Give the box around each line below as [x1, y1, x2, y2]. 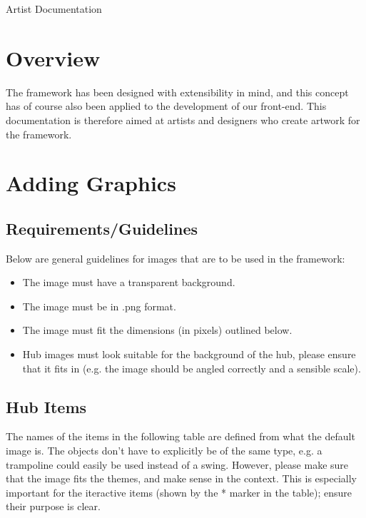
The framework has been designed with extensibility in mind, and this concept [6, 84, 349, 99]
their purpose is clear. [6, 499, 101, 514]
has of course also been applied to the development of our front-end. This [6, 98, 327, 113]
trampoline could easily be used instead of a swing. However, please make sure [6, 457, 349, 472]
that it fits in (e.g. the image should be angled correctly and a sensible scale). [22, 360, 361, 375]
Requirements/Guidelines [6, 217, 198, 239]
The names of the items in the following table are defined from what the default [6, 429, 355, 444]
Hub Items [6, 395, 87, 417]
